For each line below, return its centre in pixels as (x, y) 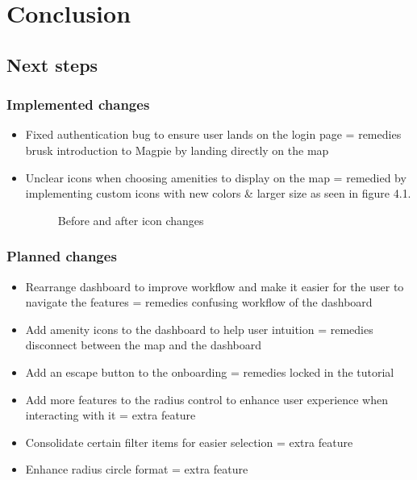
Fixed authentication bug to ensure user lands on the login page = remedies (213, 134)
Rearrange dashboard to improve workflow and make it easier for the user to (215, 286)
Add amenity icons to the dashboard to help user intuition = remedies (199, 329)
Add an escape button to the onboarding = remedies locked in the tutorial (210, 371)
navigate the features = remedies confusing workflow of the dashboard (199, 302)
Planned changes (62, 256)
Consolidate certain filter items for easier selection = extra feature (189, 442)
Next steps (52, 64)
